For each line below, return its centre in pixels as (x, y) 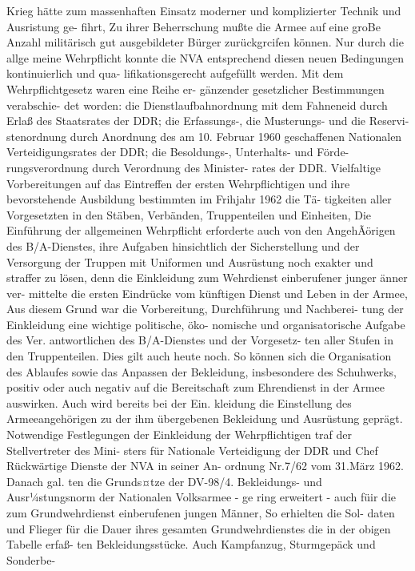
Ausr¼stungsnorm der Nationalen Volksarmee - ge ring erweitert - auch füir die (201, 497)
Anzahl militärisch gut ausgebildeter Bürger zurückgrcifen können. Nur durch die (205, 42)
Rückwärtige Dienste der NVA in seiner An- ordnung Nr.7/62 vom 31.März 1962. (205, 466)
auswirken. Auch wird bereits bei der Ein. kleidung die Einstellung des (179, 402)
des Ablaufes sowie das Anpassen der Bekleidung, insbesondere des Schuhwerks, (202, 371)
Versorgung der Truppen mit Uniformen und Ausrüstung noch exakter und (190, 261)
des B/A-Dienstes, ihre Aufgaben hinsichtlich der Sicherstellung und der (183, 245)
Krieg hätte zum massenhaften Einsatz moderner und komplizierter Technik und (204, 10)
